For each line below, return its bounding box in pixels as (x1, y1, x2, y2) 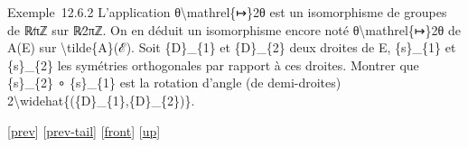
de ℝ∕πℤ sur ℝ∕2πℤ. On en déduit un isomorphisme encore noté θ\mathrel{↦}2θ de (7, 20, 461, 39)
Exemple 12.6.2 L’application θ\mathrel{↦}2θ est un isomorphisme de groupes (7, 3, 447, 21)
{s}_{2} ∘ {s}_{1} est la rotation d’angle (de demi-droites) (7, 73, 342, 92)
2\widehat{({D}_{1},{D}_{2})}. (7, 90, 195, 109)
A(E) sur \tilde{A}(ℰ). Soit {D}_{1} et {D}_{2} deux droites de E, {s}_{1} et (7, 38, 456, 57)
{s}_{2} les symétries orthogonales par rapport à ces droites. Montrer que (7, 55, 419, 74)
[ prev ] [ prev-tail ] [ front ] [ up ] (7, 121, 161, 140)
